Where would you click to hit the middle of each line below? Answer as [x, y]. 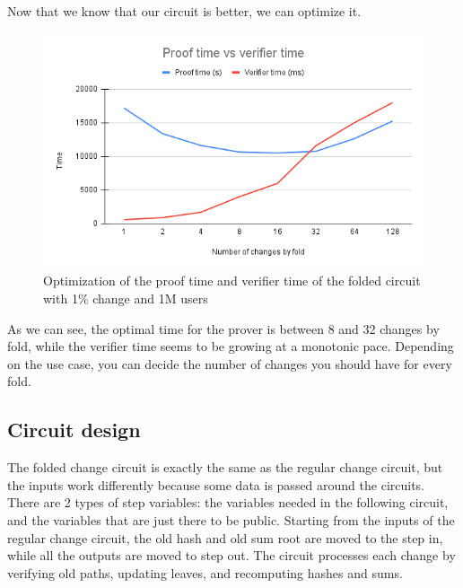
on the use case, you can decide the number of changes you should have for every [230, 363]
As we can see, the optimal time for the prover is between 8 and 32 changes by [223, 328]
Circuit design [74, 430]
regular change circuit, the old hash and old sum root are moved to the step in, [225, 537]
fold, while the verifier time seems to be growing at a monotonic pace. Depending [231, 346]
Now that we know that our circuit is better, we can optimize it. [184, 11]
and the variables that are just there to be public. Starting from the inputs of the [231, 519]
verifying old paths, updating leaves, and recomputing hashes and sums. [205, 572]
